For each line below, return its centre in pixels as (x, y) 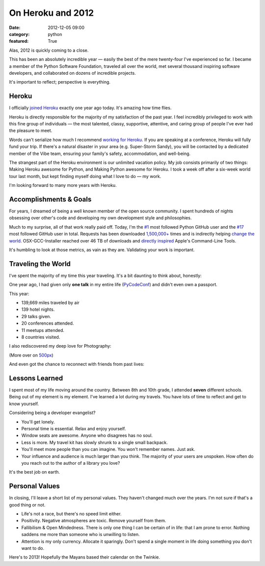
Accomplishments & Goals (50, 199)
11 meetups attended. (43, 330)
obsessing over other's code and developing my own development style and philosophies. (100, 218)
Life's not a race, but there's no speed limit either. (72, 514)
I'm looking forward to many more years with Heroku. (63, 185)
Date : (15, 28)
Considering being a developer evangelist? (52, 413)
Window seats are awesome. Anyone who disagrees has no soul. (87, 436)
